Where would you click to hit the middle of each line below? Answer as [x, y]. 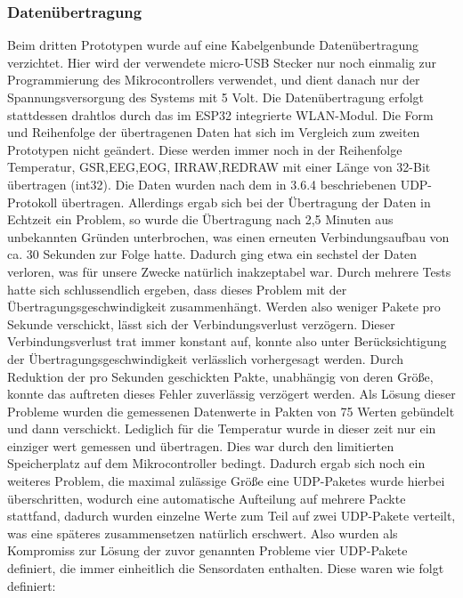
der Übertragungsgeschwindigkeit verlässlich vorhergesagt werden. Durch [206, 358]
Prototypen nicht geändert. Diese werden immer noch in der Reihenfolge [205, 149]
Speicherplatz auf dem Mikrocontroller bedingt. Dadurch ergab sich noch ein [216, 463]
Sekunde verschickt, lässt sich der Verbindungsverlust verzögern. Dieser [201, 323]
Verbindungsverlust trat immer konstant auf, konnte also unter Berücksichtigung [227, 341]
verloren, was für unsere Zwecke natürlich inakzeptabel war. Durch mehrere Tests [229, 271]
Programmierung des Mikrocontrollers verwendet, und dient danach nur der [214, 80]
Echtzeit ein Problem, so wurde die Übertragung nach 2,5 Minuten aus [200, 219]
